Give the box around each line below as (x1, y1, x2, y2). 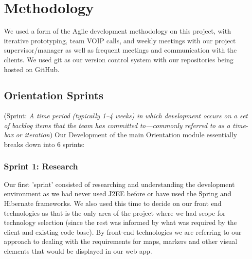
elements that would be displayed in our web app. (4, 246, 152, 256)
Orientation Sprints (4, 88, 104, 103)
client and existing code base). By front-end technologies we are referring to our (4, 226, 242, 237)
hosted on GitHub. (4, 64, 60, 74)
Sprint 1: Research (4, 160, 78, 172)
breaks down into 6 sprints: (4, 139, 85, 149)
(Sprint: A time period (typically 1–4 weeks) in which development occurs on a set (4, 111, 248, 121)
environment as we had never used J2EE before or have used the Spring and (4, 188, 232, 199)
